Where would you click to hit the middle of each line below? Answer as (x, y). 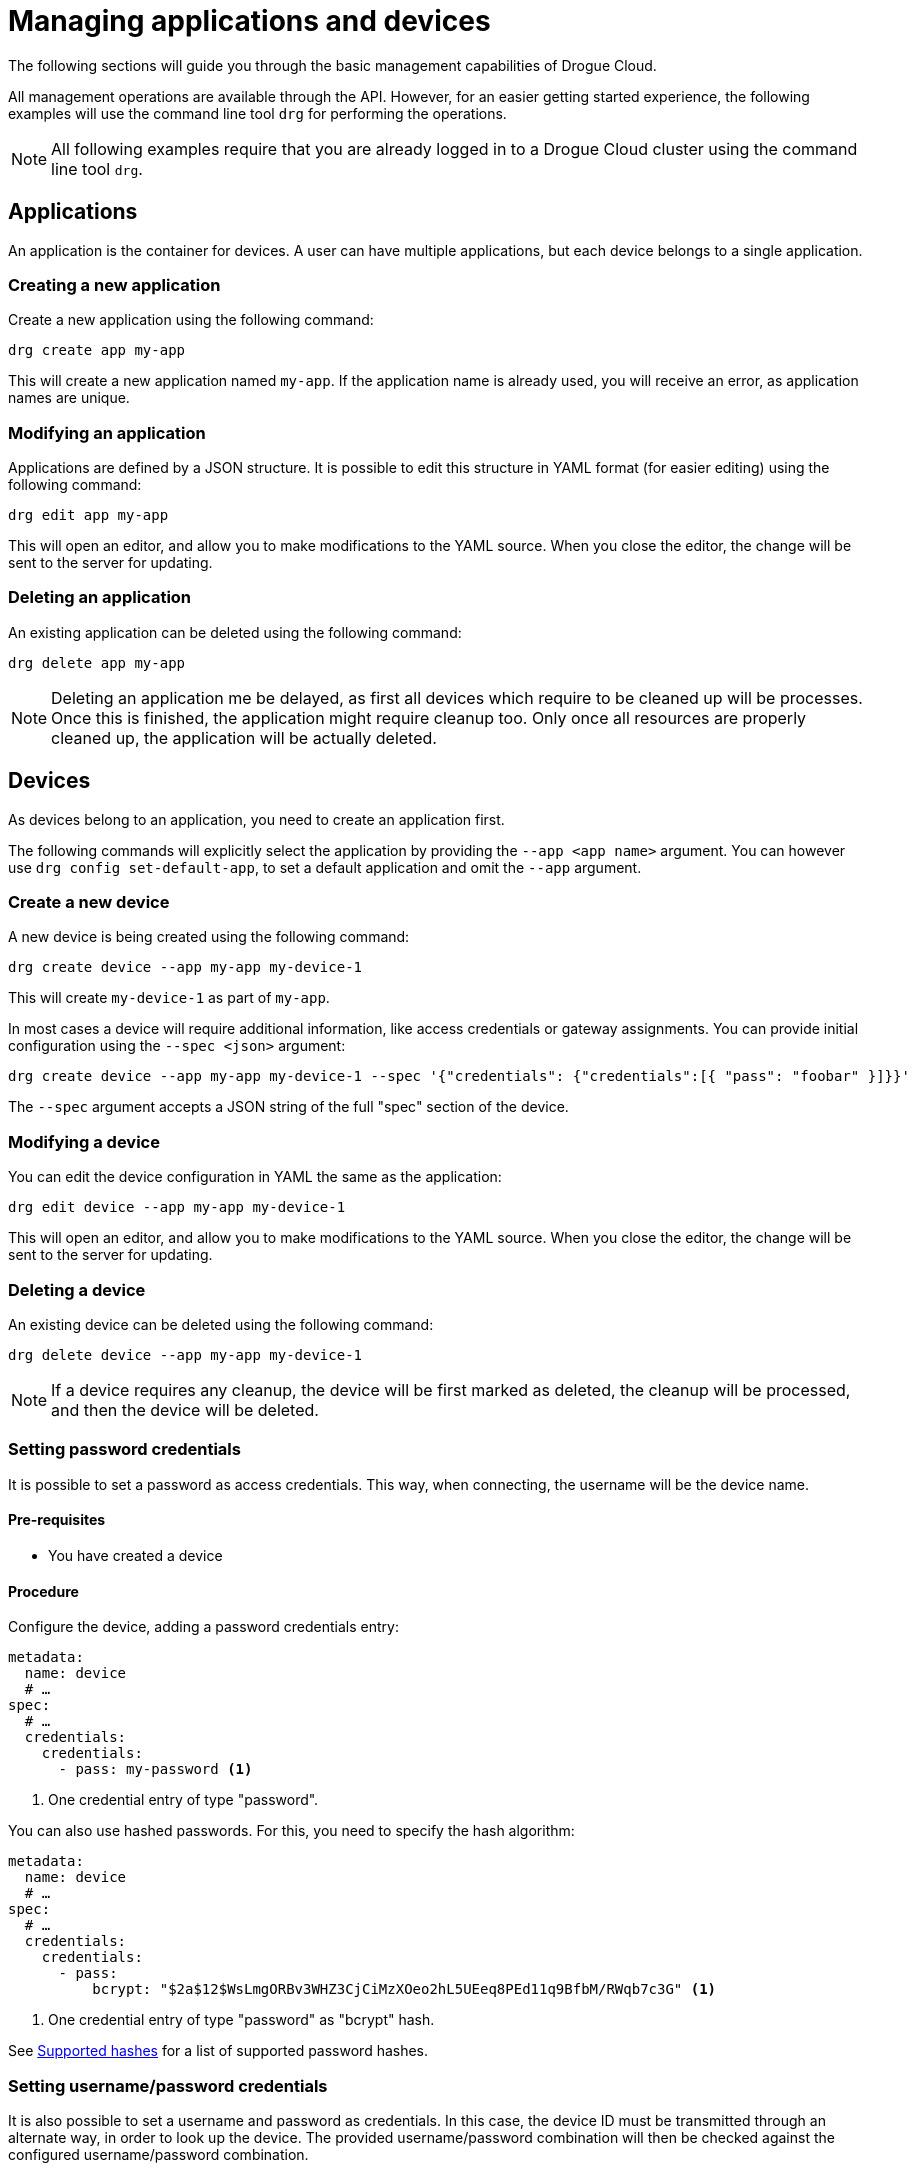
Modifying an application (107, 432)
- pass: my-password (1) (155, 1769)
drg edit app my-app (88, 515)
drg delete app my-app (97, 662)
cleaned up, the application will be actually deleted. (244, 737)
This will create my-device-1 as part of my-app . (169, 998)
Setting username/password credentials (168, 2085)
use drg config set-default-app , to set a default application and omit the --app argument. (325, 867)
